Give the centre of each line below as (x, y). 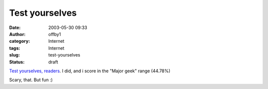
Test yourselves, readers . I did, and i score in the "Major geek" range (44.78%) (90, 71)
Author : (17, 34)
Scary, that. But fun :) (31, 80)
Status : (17, 62)
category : (20, 41)
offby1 (55, 34)
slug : (14, 55)
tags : (15, 48)
